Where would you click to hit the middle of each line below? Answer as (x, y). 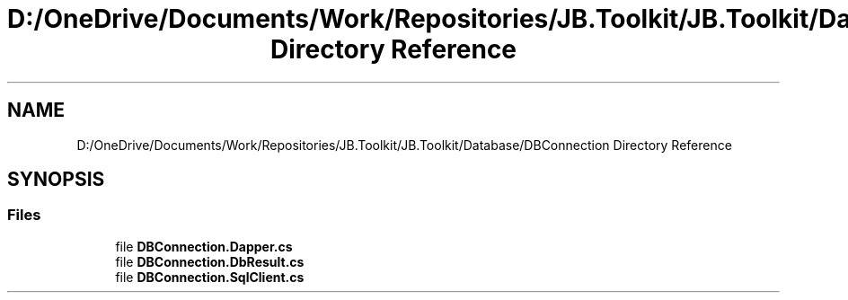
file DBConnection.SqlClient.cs (210, 277)
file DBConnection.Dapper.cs (204, 246)
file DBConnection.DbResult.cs (210, 261)
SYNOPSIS (56, 180)
